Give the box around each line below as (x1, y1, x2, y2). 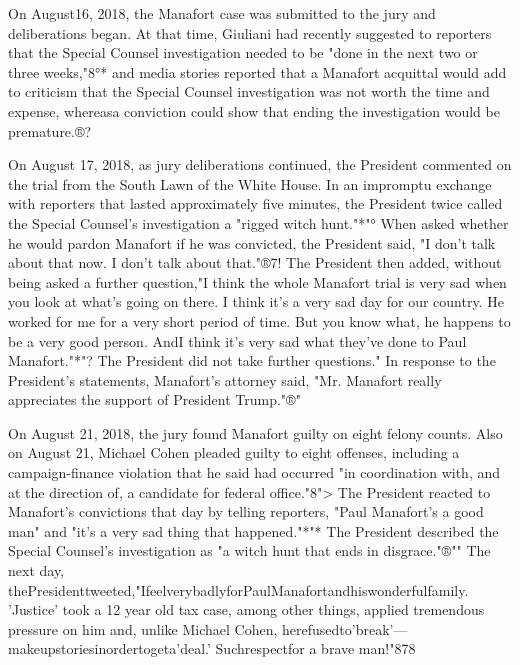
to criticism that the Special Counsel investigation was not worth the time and (8, 81, 490, 102)
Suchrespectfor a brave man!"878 (215, 638, 416, 659)
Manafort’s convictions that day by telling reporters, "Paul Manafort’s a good (8, 501, 484, 522)
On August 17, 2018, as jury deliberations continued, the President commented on (8, 154, 512, 175)
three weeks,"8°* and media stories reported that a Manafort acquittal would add (8, 61, 507, 82)
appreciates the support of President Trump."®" (8, 389, 301, 410)
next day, (8, 560, 65, 581)
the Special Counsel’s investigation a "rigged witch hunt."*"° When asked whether (8, 212, 509, 233)
